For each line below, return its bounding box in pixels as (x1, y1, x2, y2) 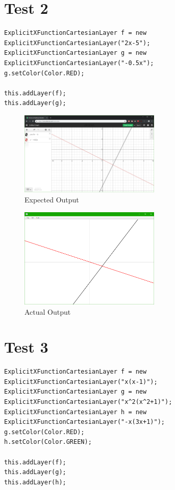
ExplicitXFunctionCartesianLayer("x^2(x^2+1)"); (4, 398, 172, 405)
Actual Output (24, 306, 71, 317)
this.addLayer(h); (4, 478, 66, 486)
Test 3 (4, 336, 48, 357)
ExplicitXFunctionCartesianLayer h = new (4, 408, 147, 416)
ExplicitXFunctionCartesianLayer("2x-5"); (4, 39, 151, 47)
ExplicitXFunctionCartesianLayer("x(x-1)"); (4, 378, 158, 385)
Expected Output (24, 194, 79, 205)
